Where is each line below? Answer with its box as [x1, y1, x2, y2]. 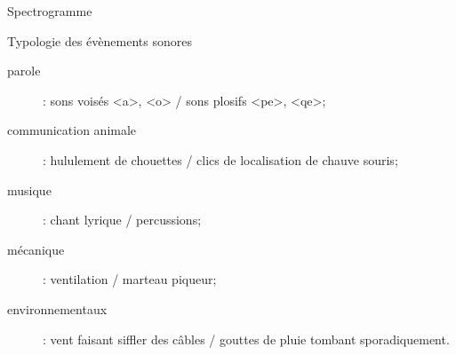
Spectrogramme [7, 2, 92, 20]
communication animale [7, 121, 137, 139]
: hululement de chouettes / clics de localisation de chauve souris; [43, 150, 398, 169]
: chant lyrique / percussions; [43, 210, 202, 229]
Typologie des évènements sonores [7, 31, 192, 50]
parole [7, 61, 41, 80]
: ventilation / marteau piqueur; [43, 270, 217, 288]
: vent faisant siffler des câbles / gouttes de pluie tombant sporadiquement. [43, 329, 450, 348]
